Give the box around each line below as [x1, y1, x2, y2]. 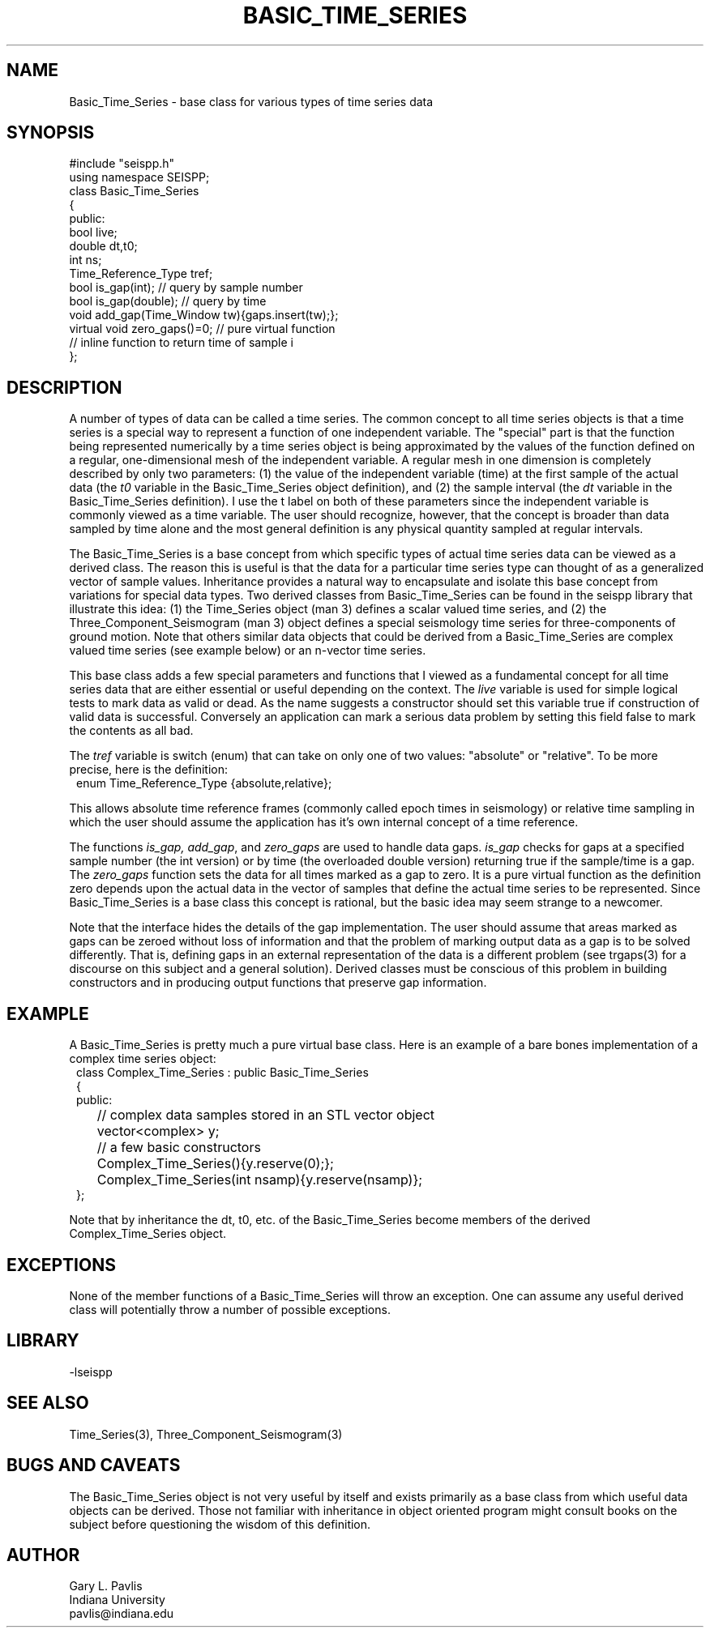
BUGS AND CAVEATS [6, 1455, 181, 1476]
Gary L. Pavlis [69, 1579, 143, 1593]
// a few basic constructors [96, 1139, 261, 1156]
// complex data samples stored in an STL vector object [96, 1107, 435, 1124]
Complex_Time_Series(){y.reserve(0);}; [96, 1155, 334, 1172]
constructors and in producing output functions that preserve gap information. [69, 975, 487, 990]
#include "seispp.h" [69, 156, 175, 171]
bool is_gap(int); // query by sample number [69, 280, 303, 295]
